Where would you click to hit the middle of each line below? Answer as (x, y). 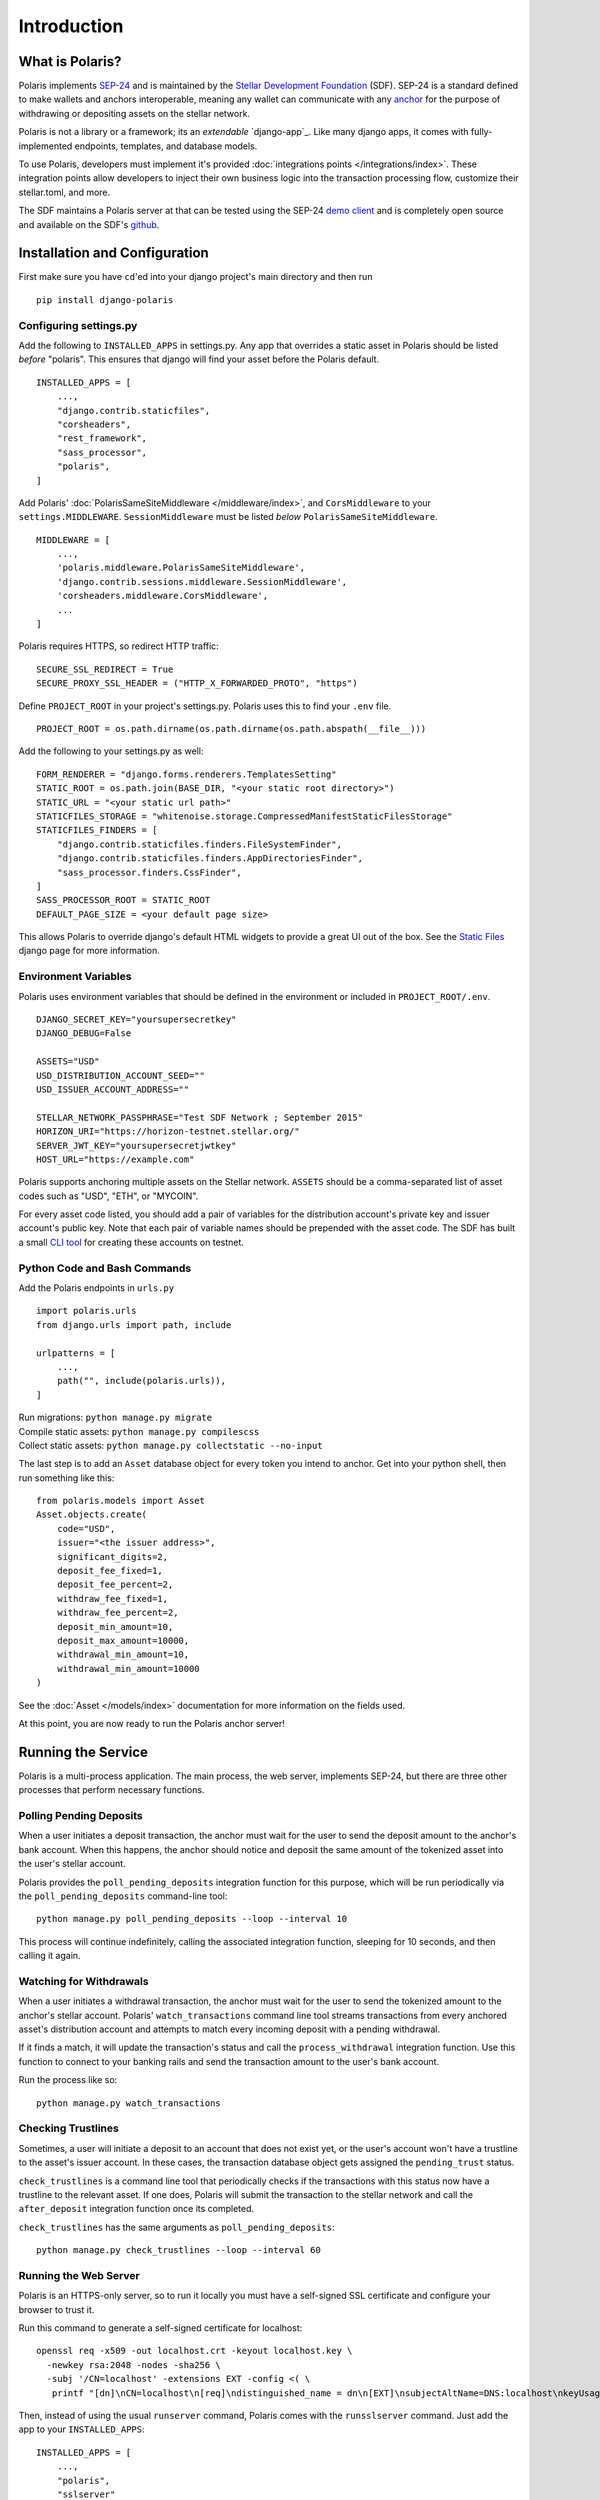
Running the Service (83, 1751)
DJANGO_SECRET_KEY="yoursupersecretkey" (136, 1019)
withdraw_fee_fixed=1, (112, 1598)
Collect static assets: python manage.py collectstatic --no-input (171, 1445)
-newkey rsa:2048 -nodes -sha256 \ (134, 2364)
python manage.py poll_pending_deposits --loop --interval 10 (192, 1919)
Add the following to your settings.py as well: (111, 751)
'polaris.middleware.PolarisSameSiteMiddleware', (180, 568)
